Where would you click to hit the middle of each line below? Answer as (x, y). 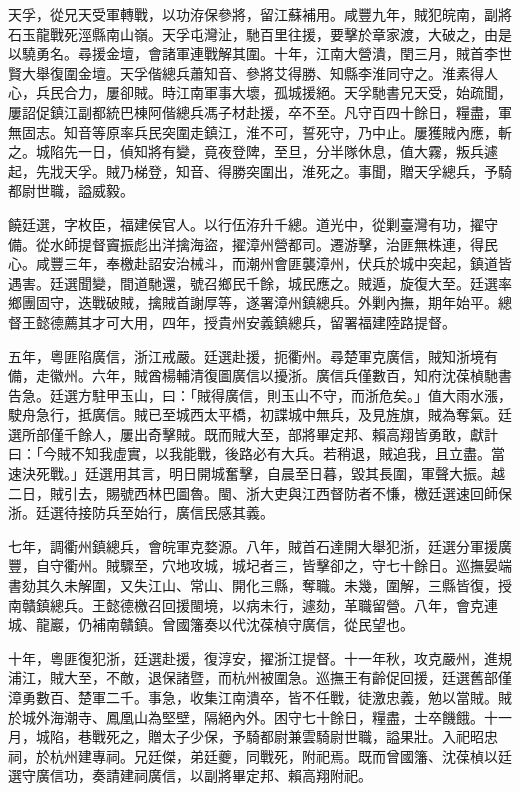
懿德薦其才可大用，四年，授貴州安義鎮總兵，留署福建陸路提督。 (245, 321)
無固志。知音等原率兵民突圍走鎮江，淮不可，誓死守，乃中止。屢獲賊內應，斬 (260, 131)
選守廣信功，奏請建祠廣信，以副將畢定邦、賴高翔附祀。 (190, 775)
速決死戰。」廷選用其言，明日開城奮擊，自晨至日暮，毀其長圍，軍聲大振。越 (256, 473)
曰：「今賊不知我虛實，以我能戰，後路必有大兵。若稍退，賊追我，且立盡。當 (256, 453)
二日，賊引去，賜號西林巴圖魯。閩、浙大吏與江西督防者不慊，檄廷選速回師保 (260, 492)
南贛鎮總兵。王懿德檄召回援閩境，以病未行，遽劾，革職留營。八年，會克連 (253, 604)
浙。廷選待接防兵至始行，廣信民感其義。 (141, 512)
